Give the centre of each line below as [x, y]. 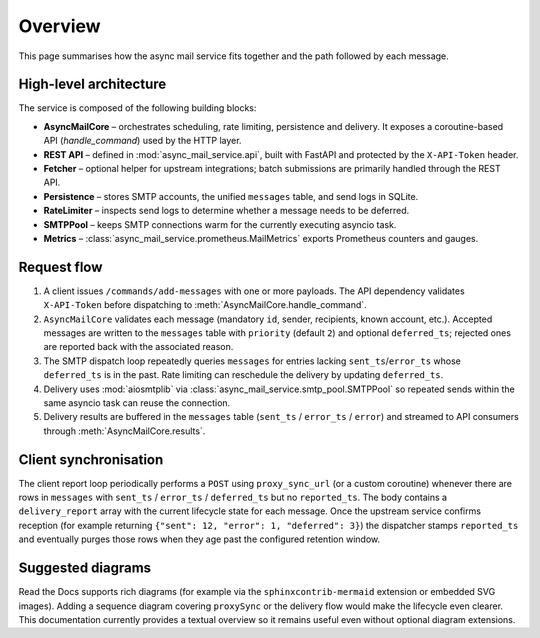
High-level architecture [92, 84]
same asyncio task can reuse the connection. [137, 403]
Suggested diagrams [85, 568]
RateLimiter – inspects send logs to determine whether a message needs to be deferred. [226, 211]
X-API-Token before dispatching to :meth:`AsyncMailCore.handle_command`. [205, 305]
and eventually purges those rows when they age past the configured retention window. [199, 539]
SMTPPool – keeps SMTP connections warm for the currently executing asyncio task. [220, 224]
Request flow [60, 266]
